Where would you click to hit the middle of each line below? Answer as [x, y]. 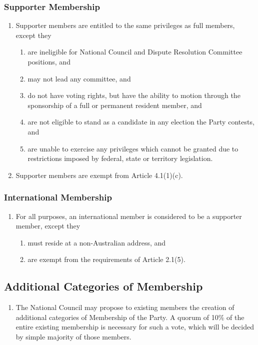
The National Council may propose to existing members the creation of [125, 307]
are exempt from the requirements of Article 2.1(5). [106, 259]
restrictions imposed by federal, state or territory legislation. [120, 158]
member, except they [48, 226]
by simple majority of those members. [73, 336]
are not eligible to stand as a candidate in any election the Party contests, [141, 122]
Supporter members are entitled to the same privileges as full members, [125, 25]
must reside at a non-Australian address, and [97, 242]
